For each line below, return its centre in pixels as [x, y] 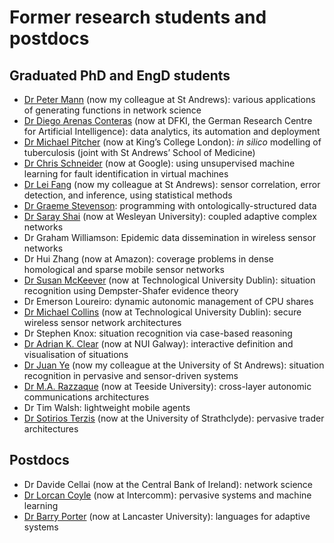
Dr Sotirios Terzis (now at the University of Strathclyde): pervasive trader [174, 418]
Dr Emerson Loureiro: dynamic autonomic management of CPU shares [168, 301]
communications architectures [86, 397]
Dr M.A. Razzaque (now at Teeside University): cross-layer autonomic [167, 386]
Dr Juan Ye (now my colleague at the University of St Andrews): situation [174, 365]
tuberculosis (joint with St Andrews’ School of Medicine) [139, 152]
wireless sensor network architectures [102, 322]
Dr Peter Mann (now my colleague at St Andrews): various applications [169, 99]
